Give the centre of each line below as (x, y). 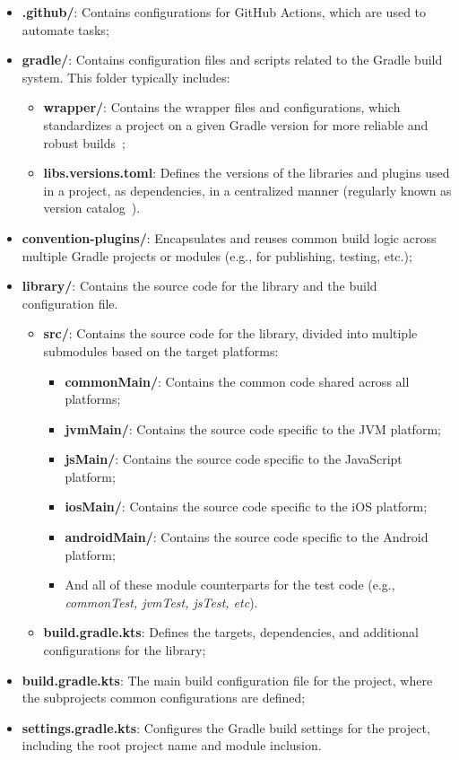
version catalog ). (92, 208)
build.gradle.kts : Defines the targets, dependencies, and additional (231, 632)
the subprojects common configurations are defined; (164, 698)
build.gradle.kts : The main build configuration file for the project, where (227, 680)
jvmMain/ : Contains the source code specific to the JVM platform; (253, 428)
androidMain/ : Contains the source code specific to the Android (247, 537)
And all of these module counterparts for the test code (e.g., (230, 585)
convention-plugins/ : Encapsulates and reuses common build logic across (229, 237)
